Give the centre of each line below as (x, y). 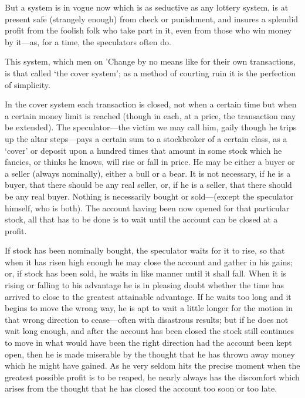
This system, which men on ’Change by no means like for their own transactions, (150, 61)
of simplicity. (28, 84)
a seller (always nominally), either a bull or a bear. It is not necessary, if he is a (148, 173)
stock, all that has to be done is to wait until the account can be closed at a (141, 219)
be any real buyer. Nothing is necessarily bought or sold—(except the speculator (149, 196)
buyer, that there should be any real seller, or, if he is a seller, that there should (148, 185)
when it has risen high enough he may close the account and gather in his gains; (149, 262)
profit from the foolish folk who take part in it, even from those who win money (148, 30)
